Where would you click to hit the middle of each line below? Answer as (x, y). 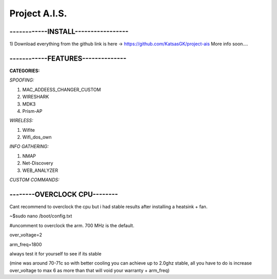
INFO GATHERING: (29, 147)
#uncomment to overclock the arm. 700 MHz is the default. (72, 225)
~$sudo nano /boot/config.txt (41, 216)
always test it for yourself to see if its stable (56, 253)
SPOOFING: (22, 80)
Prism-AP (32, 111)
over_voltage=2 (26, 235)
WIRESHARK (36, 97)
